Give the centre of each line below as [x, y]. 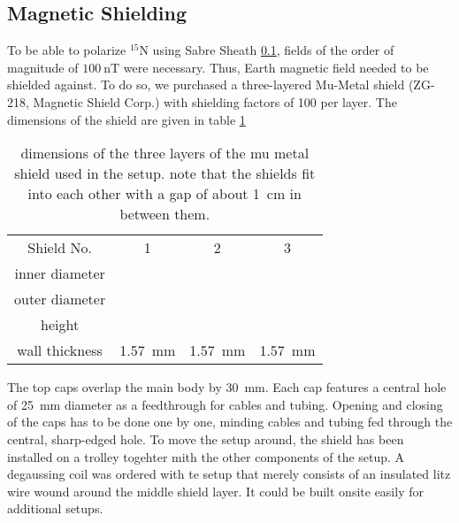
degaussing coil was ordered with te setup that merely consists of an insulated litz [229, 474]
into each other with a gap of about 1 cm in [164, 194]
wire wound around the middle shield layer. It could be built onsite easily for [215, 491]
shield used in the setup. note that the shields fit [165, 173]
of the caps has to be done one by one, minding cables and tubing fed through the [230, 422]
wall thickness [60, 350]
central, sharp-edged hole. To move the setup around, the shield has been [206, 438]
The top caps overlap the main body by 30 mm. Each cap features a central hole [227, 387]
